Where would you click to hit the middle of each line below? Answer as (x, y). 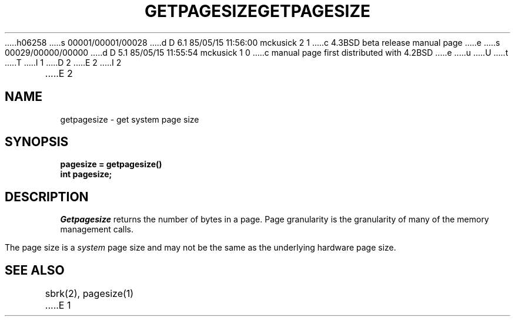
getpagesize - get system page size (130, 119)
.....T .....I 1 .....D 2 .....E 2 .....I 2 (63, 62)
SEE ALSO (35, 270)
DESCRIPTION (47, 197)
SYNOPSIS (37, 142)
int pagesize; (86, 174)
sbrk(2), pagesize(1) (89, 294)
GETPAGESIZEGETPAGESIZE (257, 11)
